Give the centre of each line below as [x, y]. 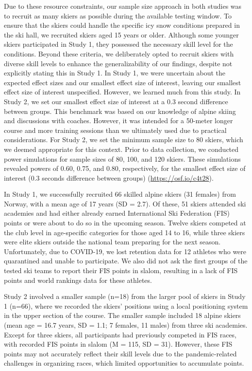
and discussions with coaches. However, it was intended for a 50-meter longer [118, 121]
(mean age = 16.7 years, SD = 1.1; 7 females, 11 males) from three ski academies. [126, 325]
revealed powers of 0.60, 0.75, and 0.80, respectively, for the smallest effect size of [125, 168]
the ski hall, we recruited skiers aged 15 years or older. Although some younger [121, 34]
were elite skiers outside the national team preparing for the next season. [112, 242]
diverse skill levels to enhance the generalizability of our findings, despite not [118, 63]
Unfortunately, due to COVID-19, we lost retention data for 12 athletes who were [125, 251]
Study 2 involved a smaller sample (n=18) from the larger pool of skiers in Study [125, 296]
